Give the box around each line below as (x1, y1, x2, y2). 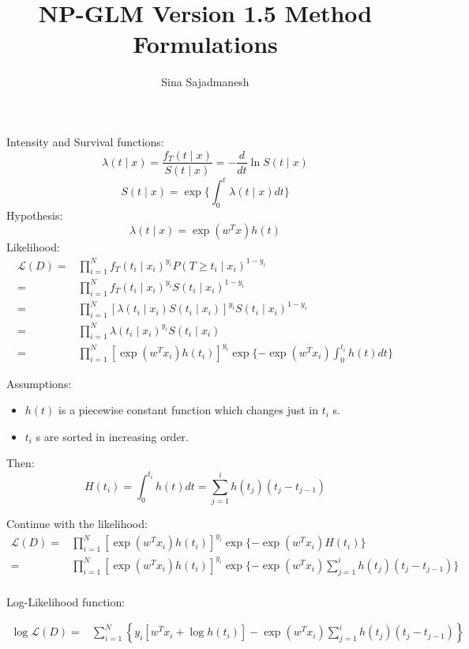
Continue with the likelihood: (6, 515, 148, 532)
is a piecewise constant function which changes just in (58, 402, 319, 418)
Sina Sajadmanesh (161, 74, 250, 90)
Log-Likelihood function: (6, 593, 126, 609)
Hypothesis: (6, 206, 63, 223)
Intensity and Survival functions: (6, 133, 164, 149)
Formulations (133, 28, 278, 60)
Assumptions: (6, 375, 72, 391)
